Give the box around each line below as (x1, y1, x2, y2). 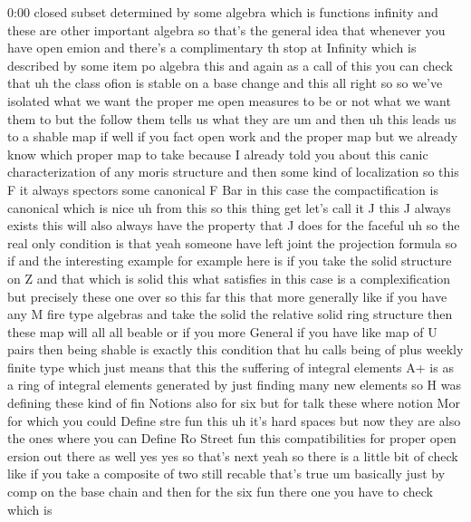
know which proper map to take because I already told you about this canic (7, 144, 428, 163)
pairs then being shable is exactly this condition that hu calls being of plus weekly (7, 340, 464, 359)
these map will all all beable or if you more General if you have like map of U (7, 322, 437, 341)
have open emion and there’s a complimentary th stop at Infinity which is (7, 38, 417, 57)
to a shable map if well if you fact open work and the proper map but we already (7, 127, 458, 146)
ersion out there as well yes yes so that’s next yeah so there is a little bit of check (7, 446, 458, 465)
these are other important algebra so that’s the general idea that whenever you (7, 20, 446, 39)
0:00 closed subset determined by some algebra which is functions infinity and (7, 3, 438, 21)
